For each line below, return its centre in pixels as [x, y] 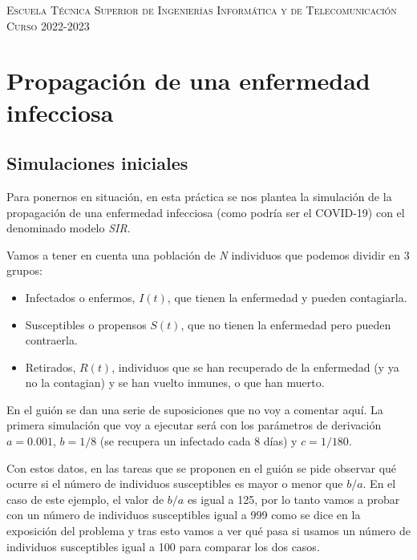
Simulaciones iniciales [97, 163]
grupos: [24, 270]
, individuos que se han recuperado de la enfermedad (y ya [255, 367]
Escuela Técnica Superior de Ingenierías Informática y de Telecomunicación [202, 10]
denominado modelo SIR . [69, 228]
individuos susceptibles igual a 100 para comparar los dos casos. [163, 546]
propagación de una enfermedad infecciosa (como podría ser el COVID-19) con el [206, 212]
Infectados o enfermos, [80, 297]
